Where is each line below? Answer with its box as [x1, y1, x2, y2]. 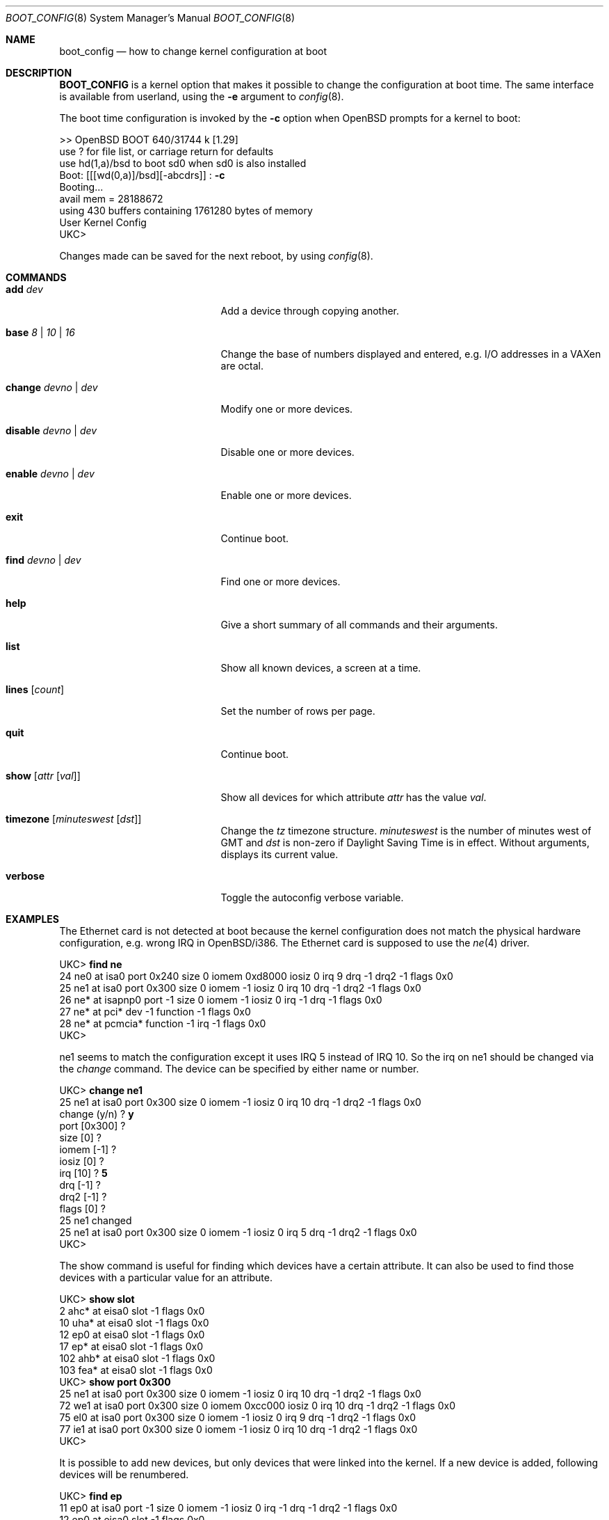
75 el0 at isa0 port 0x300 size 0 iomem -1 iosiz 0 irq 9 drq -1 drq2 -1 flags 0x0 [59, 1411, 416, 1423]
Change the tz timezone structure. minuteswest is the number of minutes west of [220, 825, 592, 837]
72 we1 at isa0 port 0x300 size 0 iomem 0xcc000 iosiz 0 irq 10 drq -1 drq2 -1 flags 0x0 [59, 1400, 455, 1411]
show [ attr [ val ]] [6, 770, 81, 782]
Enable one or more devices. [220, 489, 352, 501]
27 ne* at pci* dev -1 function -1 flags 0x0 [59, 1006, 251, 1018]
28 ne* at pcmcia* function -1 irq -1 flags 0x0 [59, 1018, 266, 1029]
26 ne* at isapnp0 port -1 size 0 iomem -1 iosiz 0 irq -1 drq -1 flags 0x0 [59, 994, 382, 1006]
